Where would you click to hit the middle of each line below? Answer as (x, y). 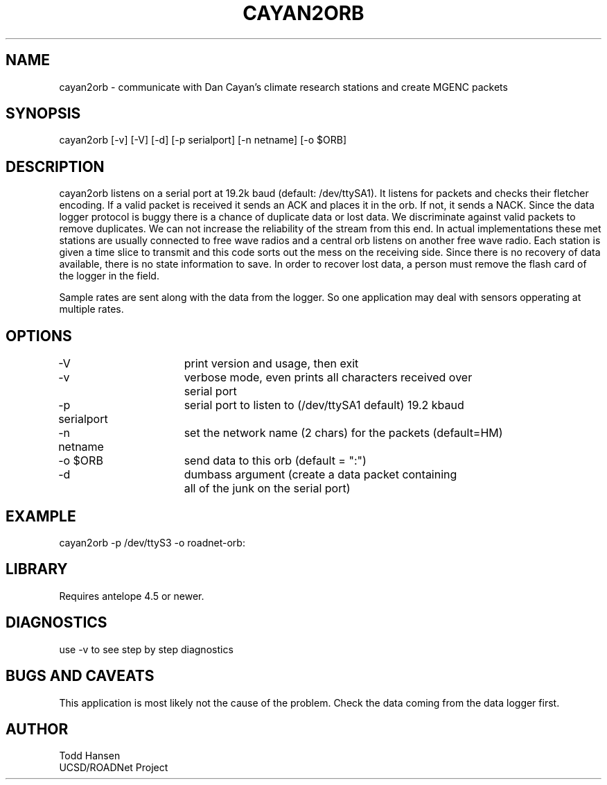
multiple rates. (91, 309)
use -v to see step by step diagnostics (146, 649)
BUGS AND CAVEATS (80, 676)
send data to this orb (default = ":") (275, 461)
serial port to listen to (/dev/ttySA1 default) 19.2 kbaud (324, 405)
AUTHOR (37, 729)
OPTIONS (39, 336)
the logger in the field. (109, 276)
